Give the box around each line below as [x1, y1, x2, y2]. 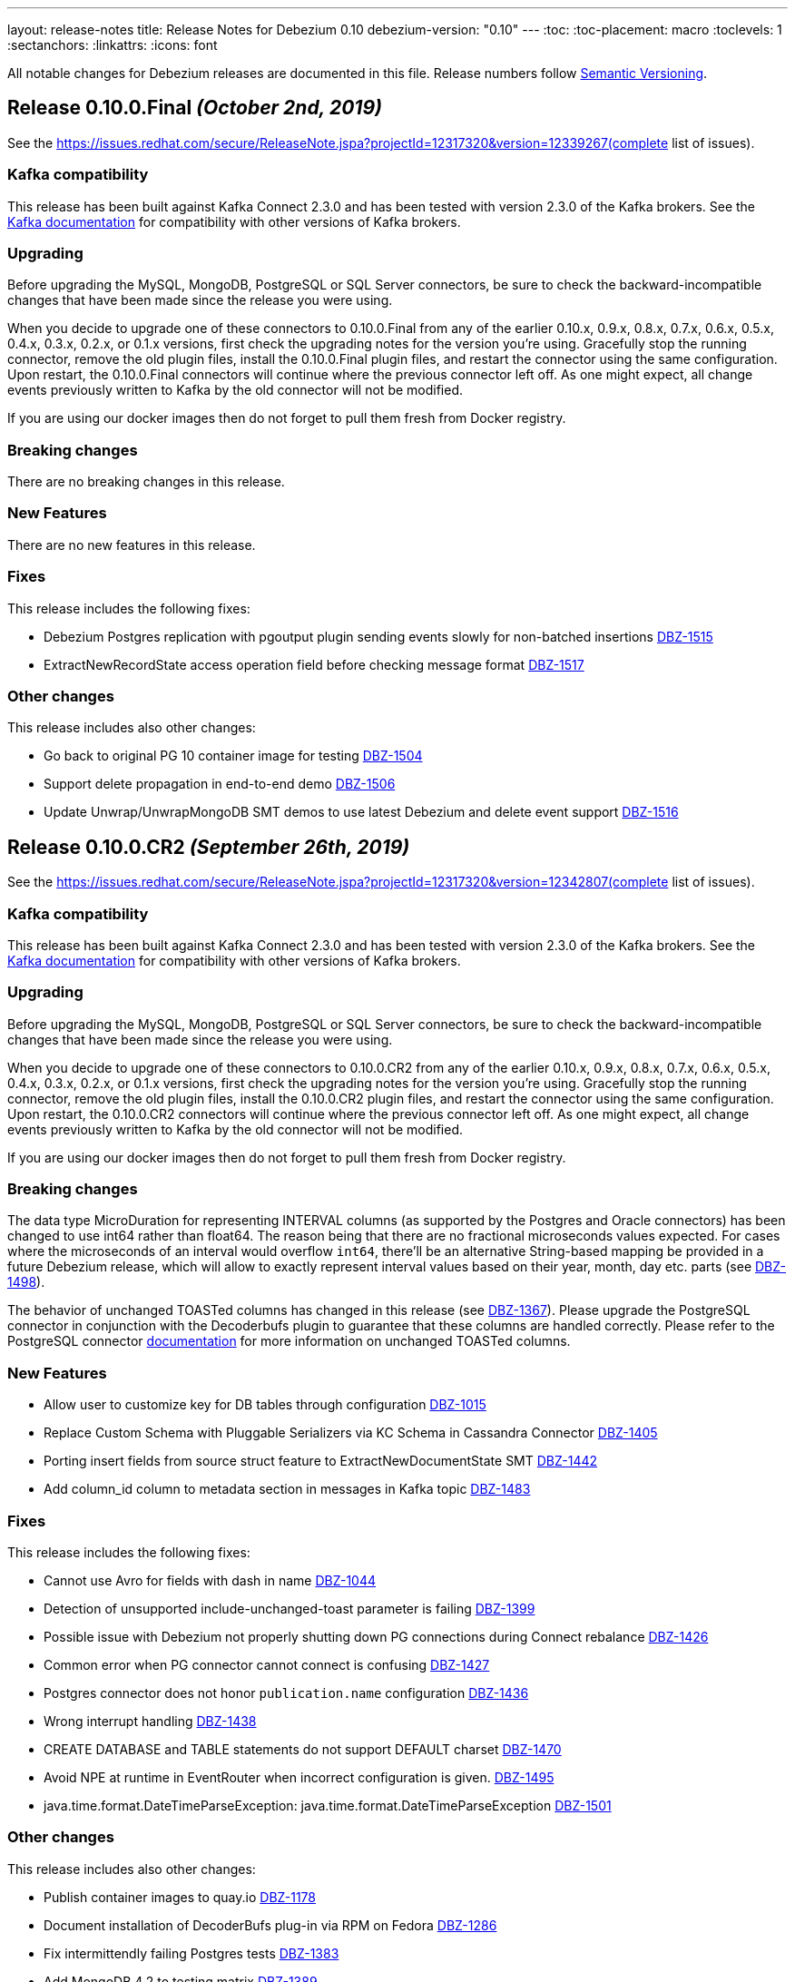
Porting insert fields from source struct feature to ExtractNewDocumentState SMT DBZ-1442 [44, 1453, 598, 1469]
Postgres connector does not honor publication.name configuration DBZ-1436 [44, 1684, 529, 1701]
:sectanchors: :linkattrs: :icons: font [7, 37, 218, 53]
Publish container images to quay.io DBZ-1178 [44, 1889, 317, 1905]
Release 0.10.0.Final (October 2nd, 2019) [7, 96, 382, 120]
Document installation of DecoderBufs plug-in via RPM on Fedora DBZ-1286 [44, 1917, 497, 1933]
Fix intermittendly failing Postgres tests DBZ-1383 [44, 1945, 339, 1961]
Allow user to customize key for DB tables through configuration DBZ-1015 [44, 1397, 486, 1413]
